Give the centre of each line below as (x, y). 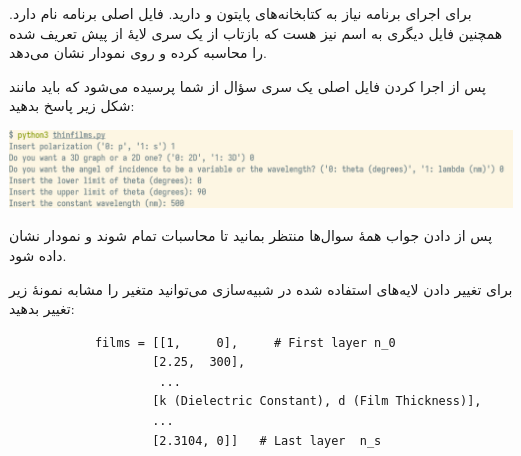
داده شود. (38, 254)
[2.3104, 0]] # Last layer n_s (267, 440)
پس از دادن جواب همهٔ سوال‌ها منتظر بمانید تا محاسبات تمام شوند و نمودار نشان (251, 235)
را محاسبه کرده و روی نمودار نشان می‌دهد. (138, 52)
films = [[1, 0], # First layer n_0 (245, 342)
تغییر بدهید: (42, 308)
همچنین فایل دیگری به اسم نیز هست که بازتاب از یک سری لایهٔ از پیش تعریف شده (256, 32)
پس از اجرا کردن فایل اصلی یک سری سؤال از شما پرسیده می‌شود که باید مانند (247, 85)
